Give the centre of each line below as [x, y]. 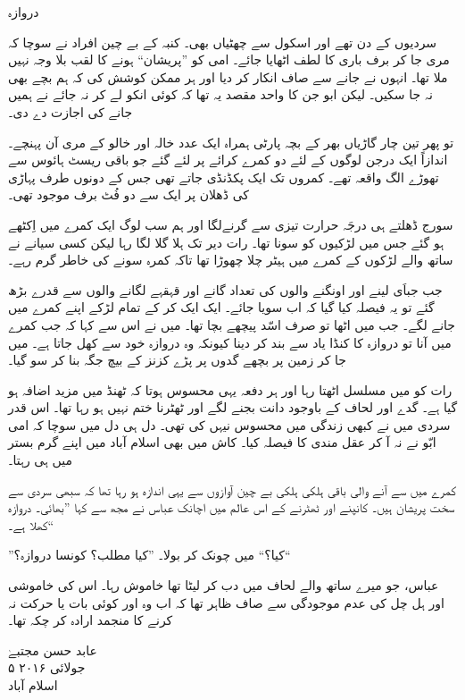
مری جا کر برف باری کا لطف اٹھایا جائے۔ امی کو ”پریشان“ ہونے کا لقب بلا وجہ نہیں [229, 59]
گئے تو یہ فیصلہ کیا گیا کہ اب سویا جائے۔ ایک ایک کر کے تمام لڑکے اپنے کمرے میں [221, 307]
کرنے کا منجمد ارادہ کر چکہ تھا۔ [91, 620]
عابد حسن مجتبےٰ [53, 649]
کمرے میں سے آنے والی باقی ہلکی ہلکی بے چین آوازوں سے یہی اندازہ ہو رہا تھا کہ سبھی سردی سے [232, 489]
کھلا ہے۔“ [31, 524]
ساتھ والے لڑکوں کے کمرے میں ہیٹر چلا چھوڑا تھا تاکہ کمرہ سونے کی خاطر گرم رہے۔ [231, 260]
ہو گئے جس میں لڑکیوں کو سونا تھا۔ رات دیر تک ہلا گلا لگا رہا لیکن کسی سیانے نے [226, 242]
